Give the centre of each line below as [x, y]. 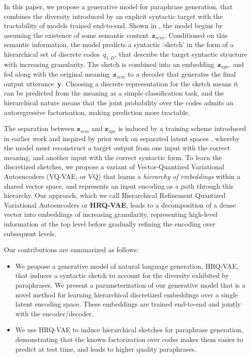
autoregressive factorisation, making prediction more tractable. [97, 112]
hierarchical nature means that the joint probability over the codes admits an [119, 102]
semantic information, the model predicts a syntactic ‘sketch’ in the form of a [119, 44]
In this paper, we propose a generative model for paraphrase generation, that [118, 6]
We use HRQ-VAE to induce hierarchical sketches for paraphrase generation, [129, 330]
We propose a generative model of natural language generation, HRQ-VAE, [127, 266]
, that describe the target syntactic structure [181, 54]
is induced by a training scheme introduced [182, 128]
